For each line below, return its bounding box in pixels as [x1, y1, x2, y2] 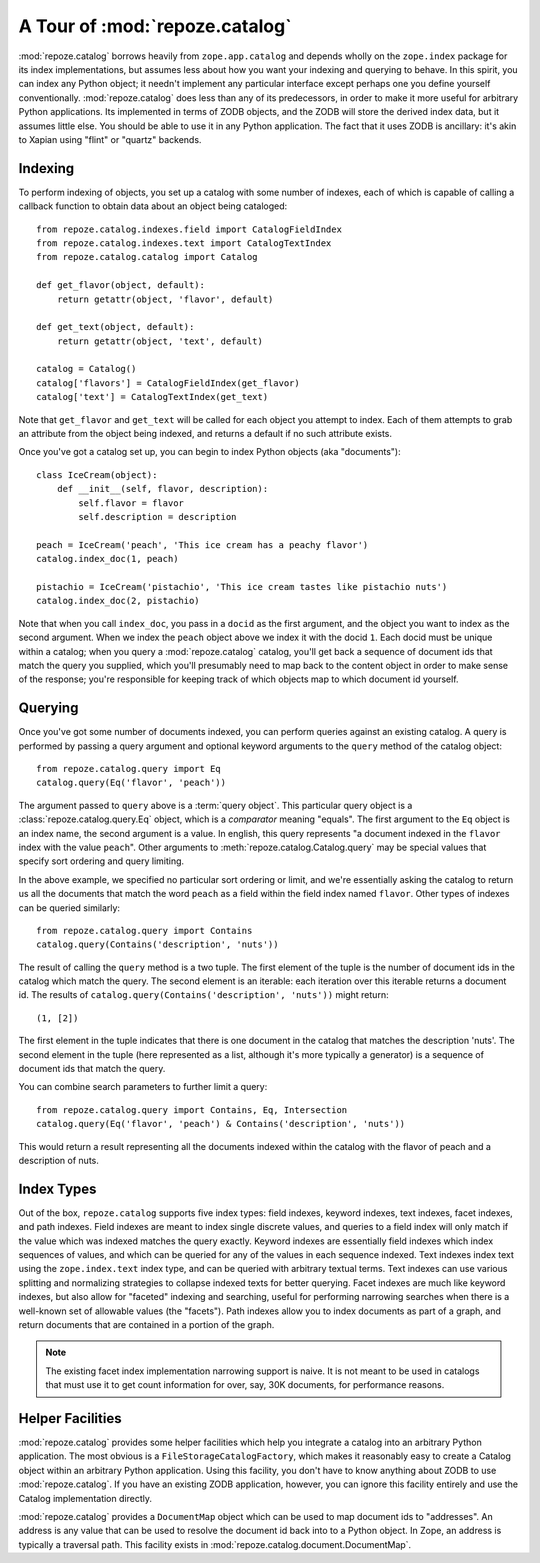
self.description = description [78, 511, 237, 522]
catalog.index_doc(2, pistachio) [36, 595, 200, 607]
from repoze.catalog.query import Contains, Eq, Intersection [36, 1104, 348, 1115]
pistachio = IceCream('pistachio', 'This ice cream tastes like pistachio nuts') [36, 581, 448, 592]
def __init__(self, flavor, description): [56, 483, 269, 495]
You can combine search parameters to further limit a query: [18, 1081, 268, 1093]
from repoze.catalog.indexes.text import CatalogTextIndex [36, 237, 332, 249]
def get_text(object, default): [36, 321, 195, 333]
